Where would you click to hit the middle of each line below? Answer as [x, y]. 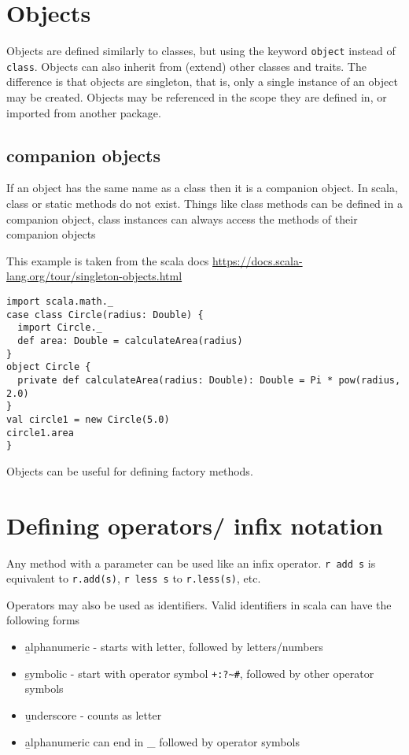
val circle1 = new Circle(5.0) [88, 419]
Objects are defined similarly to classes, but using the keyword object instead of [201, 51]
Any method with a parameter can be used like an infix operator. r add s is [191, 563]
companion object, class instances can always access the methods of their [182, 218]
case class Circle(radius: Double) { [105, 315]
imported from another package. [84, 112]
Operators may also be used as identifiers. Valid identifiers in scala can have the [199, 604]
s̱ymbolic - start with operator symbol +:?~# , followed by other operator [199, 673]
